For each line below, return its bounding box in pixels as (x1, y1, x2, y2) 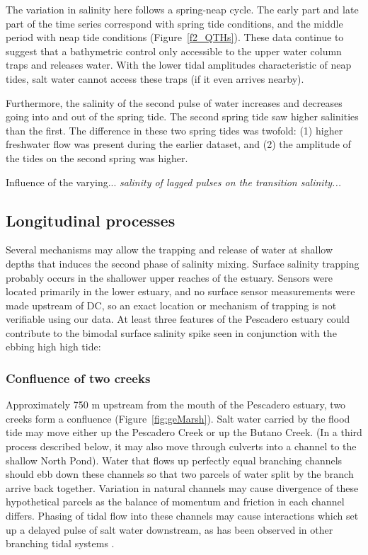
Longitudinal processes (6, 209, 176, 231)
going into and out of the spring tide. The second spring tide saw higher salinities (6, 109, 359, 124)
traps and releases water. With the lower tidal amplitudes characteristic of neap (6, 57, 352, 72)
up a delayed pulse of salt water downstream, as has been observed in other (6, 522, 333, 537)
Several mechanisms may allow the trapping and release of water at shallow (6, 242, 333, 257)
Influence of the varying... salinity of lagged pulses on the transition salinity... (6, 174, 342, 189)
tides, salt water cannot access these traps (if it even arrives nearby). (6, 71, 304, 86)
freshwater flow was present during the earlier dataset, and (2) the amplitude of (6, 137, 351, 151)
